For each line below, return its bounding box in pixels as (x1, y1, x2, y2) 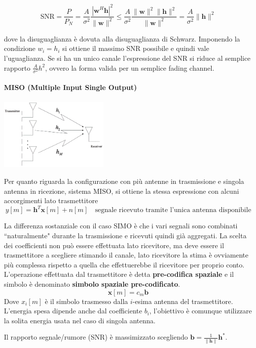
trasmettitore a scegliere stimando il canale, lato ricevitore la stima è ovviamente (4, 250, 249, 260)
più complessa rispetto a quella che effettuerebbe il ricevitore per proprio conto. (4, 259, 245, 269)
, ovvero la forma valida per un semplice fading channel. (45, 62, 215, 73)
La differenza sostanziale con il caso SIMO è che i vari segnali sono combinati (4, 220, 238, 231)
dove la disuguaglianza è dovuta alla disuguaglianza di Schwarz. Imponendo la (4, 33, 240, 43)
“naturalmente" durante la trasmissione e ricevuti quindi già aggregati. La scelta (4, 230, 247, 240)
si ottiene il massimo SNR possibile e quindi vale (62, 43, 209, 53)
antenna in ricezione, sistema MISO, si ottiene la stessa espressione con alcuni (4, 185, 239, 196)
